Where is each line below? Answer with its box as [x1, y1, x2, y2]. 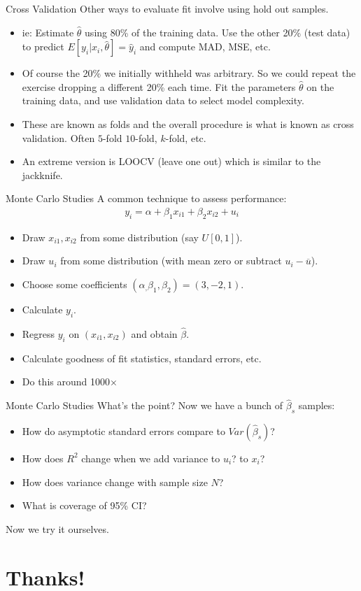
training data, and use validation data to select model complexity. [22, 93, 304, 108]
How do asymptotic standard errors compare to [22, 423, 225, 438]
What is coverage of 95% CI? [22, 498, 147, 513]
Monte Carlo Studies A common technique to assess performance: [6, 191, 287, 206]
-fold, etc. [165, 130, 206, 145]
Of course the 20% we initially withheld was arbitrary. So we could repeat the [22, 66, 356, 80]
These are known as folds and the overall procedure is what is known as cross [22, 116, 354, 131]
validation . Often [22, 130, 95, 145]
